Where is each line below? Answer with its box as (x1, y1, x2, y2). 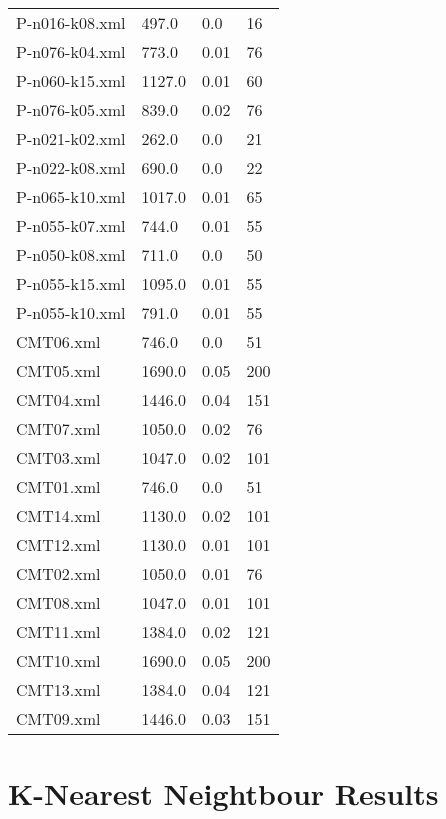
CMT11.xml (16, 620, 101, 643)
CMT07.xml (16, 417, 101, 440)
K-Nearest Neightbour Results (8, 773, 439, 814)
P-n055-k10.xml (16, 301, 126, 324)
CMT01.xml (16, 475, 101, 498)
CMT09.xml (16, 707, 101, 730)
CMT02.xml (16, 562, 101, 585)
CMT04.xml (16, 388, 101, 411)
